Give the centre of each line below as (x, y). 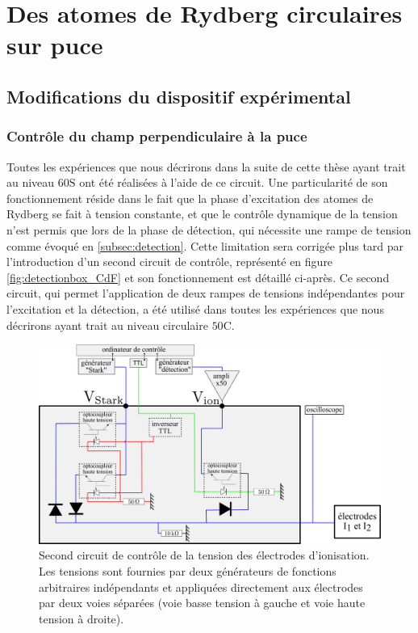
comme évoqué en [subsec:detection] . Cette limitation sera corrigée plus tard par (205, 245)
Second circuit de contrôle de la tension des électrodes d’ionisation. (204, 555)
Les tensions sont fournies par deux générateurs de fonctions (188, 571)
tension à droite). (82, 618)
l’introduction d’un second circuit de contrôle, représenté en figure (170, 262)
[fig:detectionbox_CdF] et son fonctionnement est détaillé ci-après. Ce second (198, 277)
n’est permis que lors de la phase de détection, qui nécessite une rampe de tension (209, 229)
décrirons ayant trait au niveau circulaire (107, 325)
